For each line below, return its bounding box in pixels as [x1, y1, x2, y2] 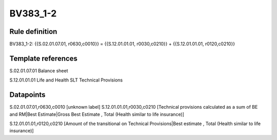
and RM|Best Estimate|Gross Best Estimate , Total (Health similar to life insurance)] [9, 111, 185, 117]
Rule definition [9, 27, 57, 36]
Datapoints [9, 90, 46, 99]
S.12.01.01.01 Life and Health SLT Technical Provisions [9, 77, 123, 83]
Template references [9, 54, 78, 63]
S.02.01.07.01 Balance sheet [9, 67, 68, 74]
